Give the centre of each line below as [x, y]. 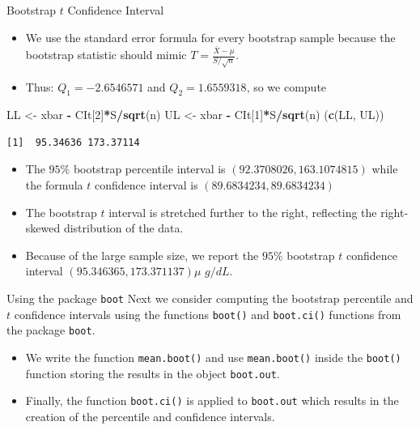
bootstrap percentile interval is [149, 169]
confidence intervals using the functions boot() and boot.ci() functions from [208, 314]
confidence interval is [146, 185]
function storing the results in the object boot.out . [153, 373]
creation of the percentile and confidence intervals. [150, 416]
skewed [43, 228]
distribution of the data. [123, 228]
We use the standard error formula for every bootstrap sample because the [210, 37]
